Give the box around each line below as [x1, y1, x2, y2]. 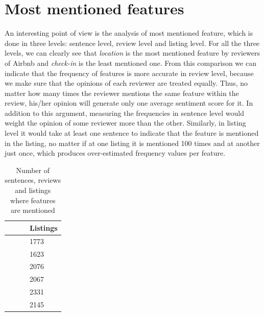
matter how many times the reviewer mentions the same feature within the [5, 87, 239, 98]
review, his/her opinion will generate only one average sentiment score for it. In [5, 98, 253, 108]
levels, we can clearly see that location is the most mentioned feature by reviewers [5, 47, 260, 58]
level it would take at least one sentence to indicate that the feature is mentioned [5, 128, 259, 138]
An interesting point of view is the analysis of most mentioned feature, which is [5, 28, 253, 38]
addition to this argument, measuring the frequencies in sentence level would [5, 107, 245, 118]
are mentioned [10, 205, 55, 215]
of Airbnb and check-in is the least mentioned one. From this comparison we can [5, 57, 256, 68]
